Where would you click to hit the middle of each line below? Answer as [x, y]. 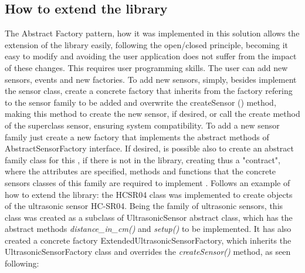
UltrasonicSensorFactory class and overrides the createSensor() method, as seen [148, 252]
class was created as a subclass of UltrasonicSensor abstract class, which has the [149, 217]
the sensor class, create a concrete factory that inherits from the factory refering [149, 91]
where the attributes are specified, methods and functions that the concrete [140, 171]
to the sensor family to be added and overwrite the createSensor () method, [140, 102]
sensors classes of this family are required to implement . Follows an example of [148, 182]
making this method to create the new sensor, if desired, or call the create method [152, 114]
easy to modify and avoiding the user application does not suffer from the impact [151, 56]
